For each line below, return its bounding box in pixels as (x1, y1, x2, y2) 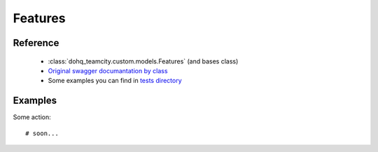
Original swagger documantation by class (48, 66, 168, 75)
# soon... (25, 129, 59, 137)
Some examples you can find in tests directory (48, 77, 182, 85)
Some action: (13, 113, 52, 121)
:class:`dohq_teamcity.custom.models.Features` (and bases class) (48, 56, 239, 66)
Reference (13, 37, 59, 49)
